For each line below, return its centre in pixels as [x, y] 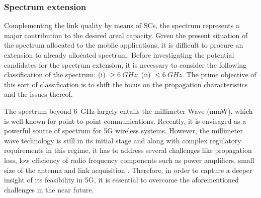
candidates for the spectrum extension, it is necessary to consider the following [125, 64]
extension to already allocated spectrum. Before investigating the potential [119, 55]
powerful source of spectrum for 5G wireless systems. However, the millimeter [123, 131]
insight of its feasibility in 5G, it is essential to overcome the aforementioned [121, 180]
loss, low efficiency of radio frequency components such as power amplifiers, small [129, 160]
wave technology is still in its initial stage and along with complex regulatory [123, 140]
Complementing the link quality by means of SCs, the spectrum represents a [122, 25]
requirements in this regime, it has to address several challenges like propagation [128, 150]
